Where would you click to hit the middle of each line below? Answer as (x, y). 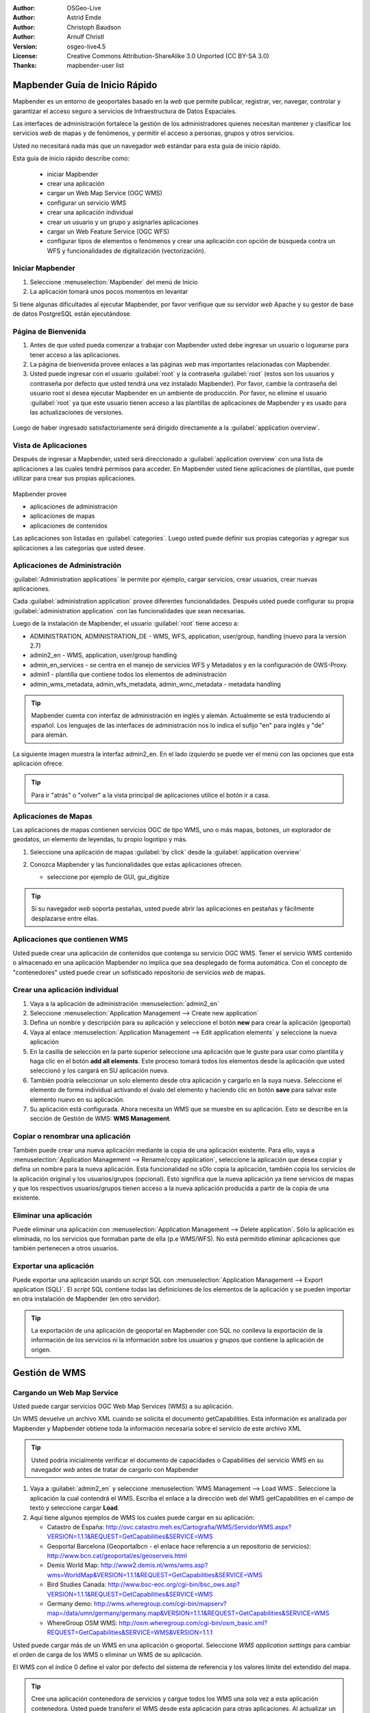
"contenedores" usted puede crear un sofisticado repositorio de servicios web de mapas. (139, 972)
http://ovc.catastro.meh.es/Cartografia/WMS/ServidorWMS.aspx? (199, 1527)
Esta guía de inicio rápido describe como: (71, 158)
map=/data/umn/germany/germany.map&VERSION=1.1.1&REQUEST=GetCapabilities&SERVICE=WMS (188, 1613)
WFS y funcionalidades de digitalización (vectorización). (126, 251)
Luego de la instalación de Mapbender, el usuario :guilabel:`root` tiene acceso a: (126, 624)
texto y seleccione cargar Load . (75, 1508)
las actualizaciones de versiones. (76, 412)
